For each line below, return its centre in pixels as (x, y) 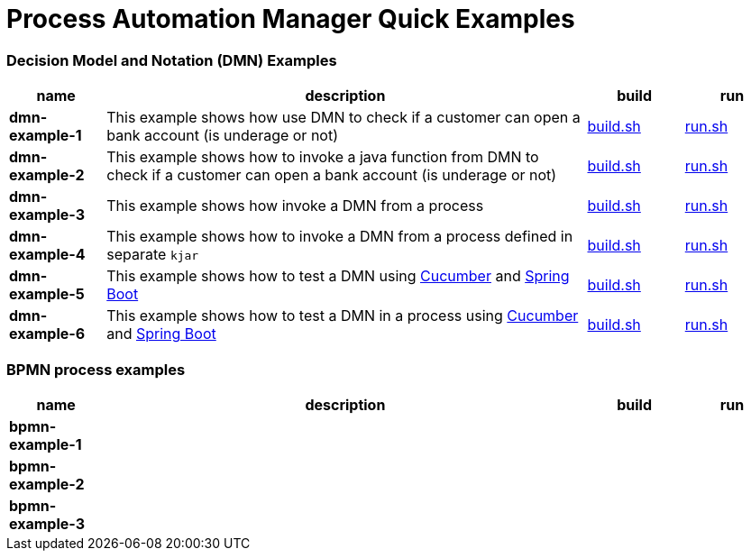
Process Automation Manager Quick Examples (291, 19)
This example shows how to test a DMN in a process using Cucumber (343, 316)
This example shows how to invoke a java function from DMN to (323, 157)
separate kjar (153, 255)
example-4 (47, 255)
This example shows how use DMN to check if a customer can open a (343, 118)
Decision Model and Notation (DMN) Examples (172, 60)
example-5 (47, 294)
